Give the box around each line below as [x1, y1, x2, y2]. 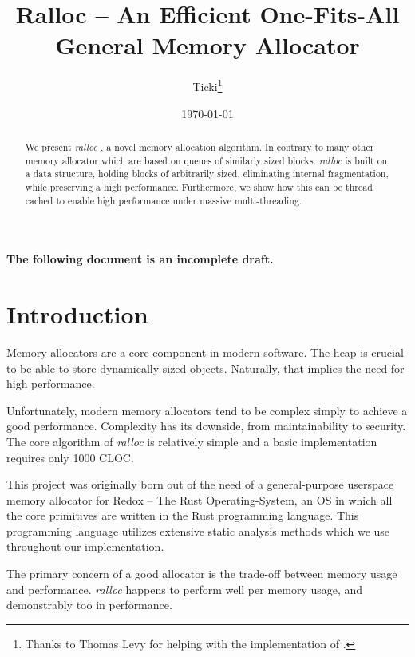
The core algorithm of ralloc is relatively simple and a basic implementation [6, 433, 377, 449]
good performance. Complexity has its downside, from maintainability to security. [6, 418, 406, 434]
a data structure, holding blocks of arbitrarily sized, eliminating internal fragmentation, [25, 167, 389, 180]
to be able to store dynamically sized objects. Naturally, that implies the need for [6, 359, 405, 376]
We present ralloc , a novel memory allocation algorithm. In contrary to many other [25, 140, 374, 153]
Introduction [6, 298, 148, 330]
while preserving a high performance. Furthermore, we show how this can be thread [25, 180, 373, 193]
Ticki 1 [192, 76, 223, 94]
